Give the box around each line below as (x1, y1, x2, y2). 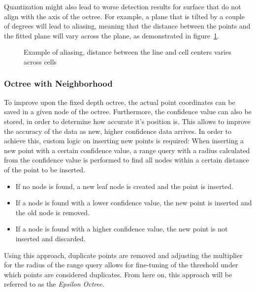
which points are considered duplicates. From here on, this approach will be (4, 269, 232, 279)
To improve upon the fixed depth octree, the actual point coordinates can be (4, 97, 235, 107)
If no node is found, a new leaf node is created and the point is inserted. (15, 181, 233, 191)
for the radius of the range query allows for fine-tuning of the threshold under (4, 260, 238, 270)
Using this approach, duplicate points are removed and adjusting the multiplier (4, 250, 243, 260)
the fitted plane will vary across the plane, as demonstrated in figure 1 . (4, 30, 219, 40)
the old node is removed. (15, 207, 90, 217)
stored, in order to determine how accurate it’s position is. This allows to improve (4, 116, 251, 126)
